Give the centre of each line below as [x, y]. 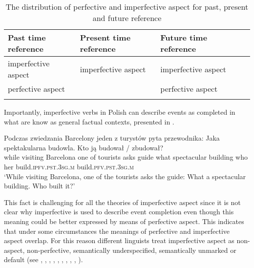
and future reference [127, 18]
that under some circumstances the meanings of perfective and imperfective [117, 231]
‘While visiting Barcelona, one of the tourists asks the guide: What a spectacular [125, 176]
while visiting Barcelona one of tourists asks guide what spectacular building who [126, 157]
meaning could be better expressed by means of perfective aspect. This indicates [124, 221]
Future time [184, 37]
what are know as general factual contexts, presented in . [89, 121]
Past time [27, 37]
